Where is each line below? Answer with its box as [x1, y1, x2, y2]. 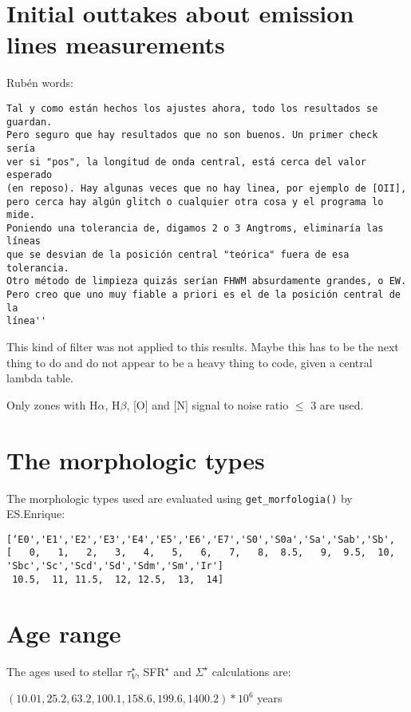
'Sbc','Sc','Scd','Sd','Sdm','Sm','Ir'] [6, 560, 224, 572]
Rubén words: [6, 74, 73, 91]
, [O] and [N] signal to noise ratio [126, 396, 289, 413]
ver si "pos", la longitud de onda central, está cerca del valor [6, 156, 367, 168]
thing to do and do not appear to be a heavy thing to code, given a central [6, 354, 373, 370]
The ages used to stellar [6, 663, 123, 679]
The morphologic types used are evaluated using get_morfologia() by [6, 489, 353, 506]
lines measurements [6, 28, 225, 61]
